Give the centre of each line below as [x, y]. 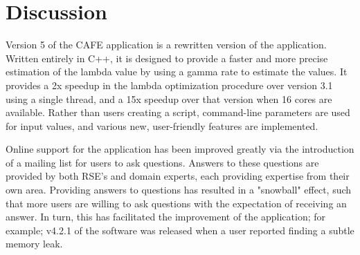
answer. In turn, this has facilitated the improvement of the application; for [166, 217]
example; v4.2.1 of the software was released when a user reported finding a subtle [180, 230]
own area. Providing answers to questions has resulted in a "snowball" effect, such [179, 190]
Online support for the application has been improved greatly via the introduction [180, 149]
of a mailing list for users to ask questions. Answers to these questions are [162, 162]
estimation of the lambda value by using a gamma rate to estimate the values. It [177, 72]
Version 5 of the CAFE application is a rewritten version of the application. [166, 45]
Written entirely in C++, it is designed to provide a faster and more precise [167, 58]
